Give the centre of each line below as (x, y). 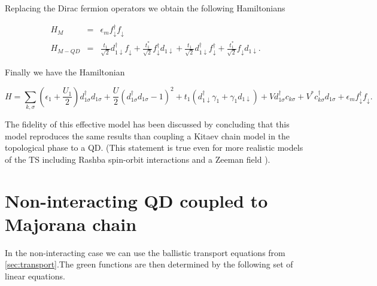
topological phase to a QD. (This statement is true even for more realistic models (154, 147)
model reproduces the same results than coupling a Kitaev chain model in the (148, 136)
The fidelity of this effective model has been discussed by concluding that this (147, 124)
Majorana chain (71, 223)
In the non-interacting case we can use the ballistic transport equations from (145, 252)
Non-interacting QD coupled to (136, 200)
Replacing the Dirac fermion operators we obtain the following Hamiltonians (145, 8)
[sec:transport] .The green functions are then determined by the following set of (149, 264)
